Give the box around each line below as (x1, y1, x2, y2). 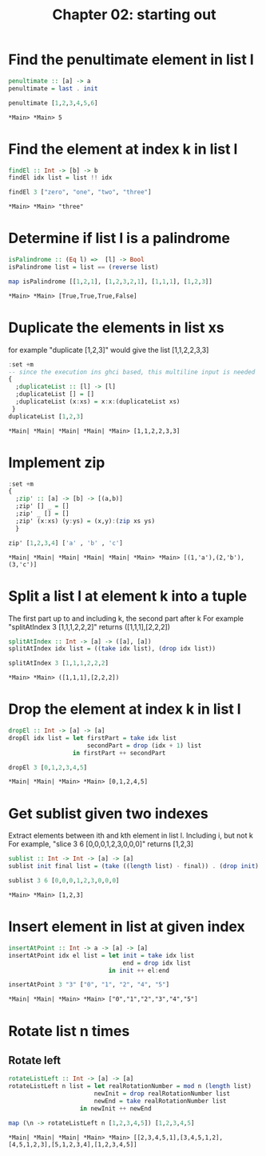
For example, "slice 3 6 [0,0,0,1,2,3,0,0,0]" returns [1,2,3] (8, 839, 194, 849)
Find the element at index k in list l (8, 140, 238, 158)
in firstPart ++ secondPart (72, 749, 166, 757)
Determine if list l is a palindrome (8, 230, 230, 247)
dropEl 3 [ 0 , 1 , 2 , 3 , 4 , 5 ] (8, 763, 88, 771)
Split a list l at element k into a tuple (8, 586, 248, 605)
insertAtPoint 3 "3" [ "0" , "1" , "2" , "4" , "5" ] (8, 981, 170, 989)
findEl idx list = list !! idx (8, 174, 113, 182)
